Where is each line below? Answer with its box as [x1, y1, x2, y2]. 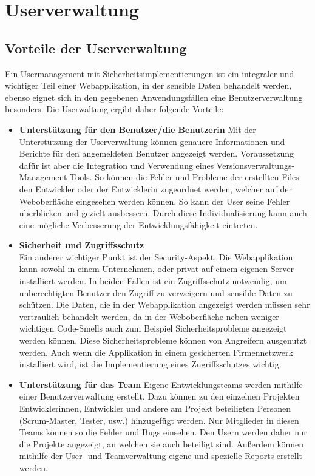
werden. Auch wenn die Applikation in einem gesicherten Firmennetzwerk [19, 345, 293, 358]
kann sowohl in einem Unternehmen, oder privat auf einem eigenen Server [19, 262, 294, 275]
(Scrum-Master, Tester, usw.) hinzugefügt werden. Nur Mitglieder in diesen [19, 413, 299, 426]
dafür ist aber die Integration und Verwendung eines [19, 158, 214, 171]
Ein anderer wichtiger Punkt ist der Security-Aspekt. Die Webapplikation [19, 250, 293, 263]
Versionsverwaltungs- [216, 158, 295, 171]
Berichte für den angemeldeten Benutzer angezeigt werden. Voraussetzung [19, 147, 294, 160]
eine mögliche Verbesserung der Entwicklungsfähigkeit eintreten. [19, 218, 258, 231]
